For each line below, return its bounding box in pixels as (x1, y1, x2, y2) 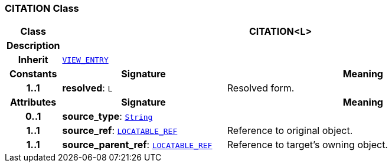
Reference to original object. (227, 125, 353, 137)
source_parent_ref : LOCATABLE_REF (62, 139, 213, 151)
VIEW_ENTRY (62, 55, 109, 64)
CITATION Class (5, 2, 79, 14)
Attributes (10, 96, 57, 109)
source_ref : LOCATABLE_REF (62, 125, 178, 137)
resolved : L (62, 82, 113, 94)
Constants (9, 68, 57, 80)
